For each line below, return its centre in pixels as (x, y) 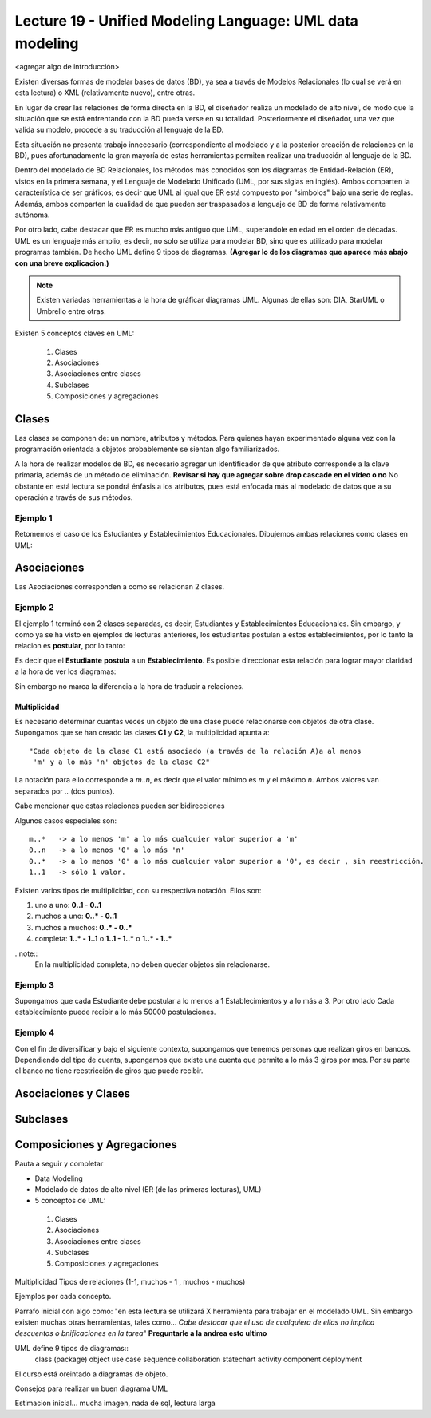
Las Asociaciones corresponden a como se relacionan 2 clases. (120, 587)
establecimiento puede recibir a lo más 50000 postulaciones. (115, 1012)
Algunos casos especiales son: (66, 820)
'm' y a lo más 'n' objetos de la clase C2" (122, 762)
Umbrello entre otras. (71, 311)
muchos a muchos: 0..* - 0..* (83, 927)
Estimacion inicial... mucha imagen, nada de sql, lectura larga (115, 1403)
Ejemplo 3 (35, 984)
